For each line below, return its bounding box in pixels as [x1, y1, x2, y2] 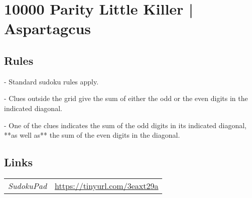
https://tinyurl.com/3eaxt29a [55, 179, 159, 191]
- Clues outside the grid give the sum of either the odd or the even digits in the [4, 93, 248, 104]
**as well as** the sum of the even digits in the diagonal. [4, 130, 180, 140]
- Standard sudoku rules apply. [4, 76, 99, 86]
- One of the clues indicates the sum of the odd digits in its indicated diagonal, [4, 120, 246, 130]
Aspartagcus [4, 18, 91, 39]
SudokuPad [8, 179, 47, 191]
